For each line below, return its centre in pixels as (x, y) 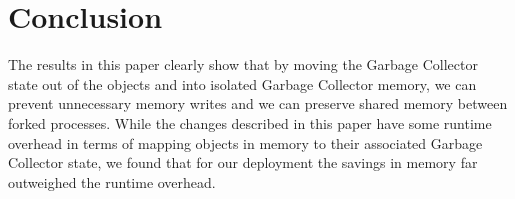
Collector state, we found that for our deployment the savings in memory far (243, 162)
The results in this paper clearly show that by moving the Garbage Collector (243, 64)
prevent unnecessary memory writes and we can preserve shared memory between (258, 103)
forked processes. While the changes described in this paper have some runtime (250, 122)
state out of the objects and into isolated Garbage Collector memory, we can (242, 83)
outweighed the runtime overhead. (112, 181)
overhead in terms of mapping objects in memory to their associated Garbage (245, 142)
